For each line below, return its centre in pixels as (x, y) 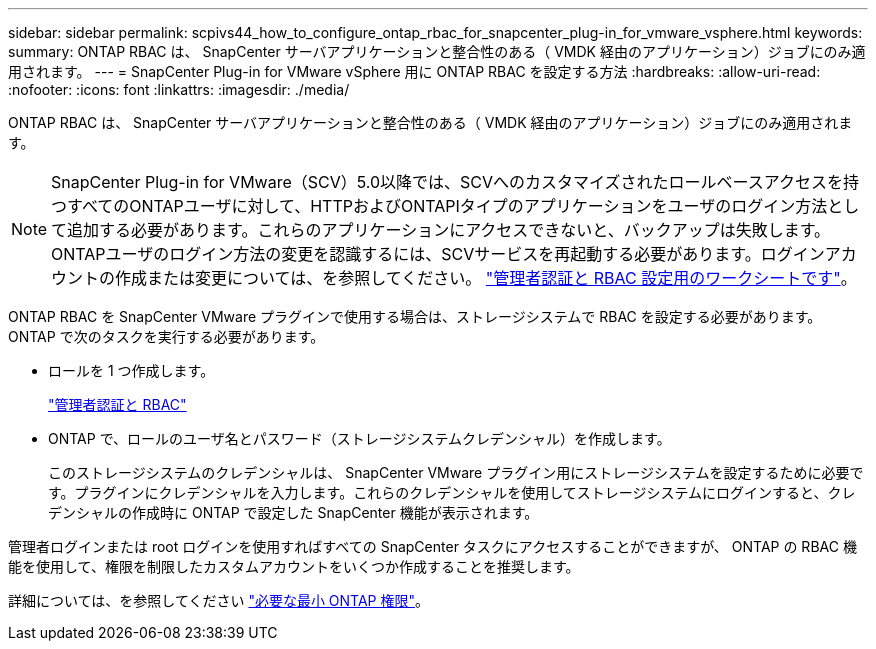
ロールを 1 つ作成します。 (131, 370)
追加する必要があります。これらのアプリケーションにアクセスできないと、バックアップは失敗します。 (449, 230)
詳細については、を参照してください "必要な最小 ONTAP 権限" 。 (219, 600)
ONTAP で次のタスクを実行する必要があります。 (166, 336)
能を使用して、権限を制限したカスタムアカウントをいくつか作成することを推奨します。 (294, 566)
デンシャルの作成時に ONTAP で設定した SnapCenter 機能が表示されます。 (293, 512)
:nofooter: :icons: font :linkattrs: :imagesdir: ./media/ (179, 89)
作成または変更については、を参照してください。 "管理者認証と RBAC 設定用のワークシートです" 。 (486, 278)
